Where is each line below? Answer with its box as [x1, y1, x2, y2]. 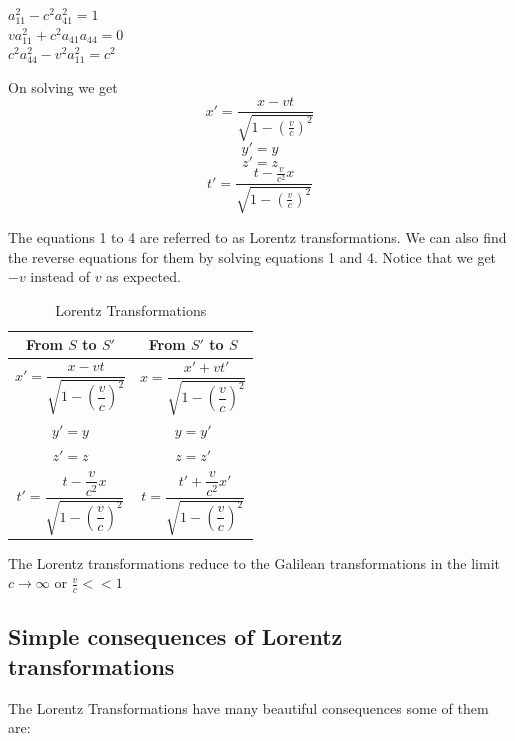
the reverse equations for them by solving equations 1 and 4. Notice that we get [8, 246, 497, 267]
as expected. [106, 266, 181, 287]
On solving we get [8, 76, 118, 97]
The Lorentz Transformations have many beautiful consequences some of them [8, 697, 489, 718]
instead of [30, 266, 90, 287]
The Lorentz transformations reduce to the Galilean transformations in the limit [8, 552, 501, 573]
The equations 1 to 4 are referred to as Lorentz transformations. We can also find [8, 226, 507, 247]
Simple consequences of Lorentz [8, 621, 343, 652]
